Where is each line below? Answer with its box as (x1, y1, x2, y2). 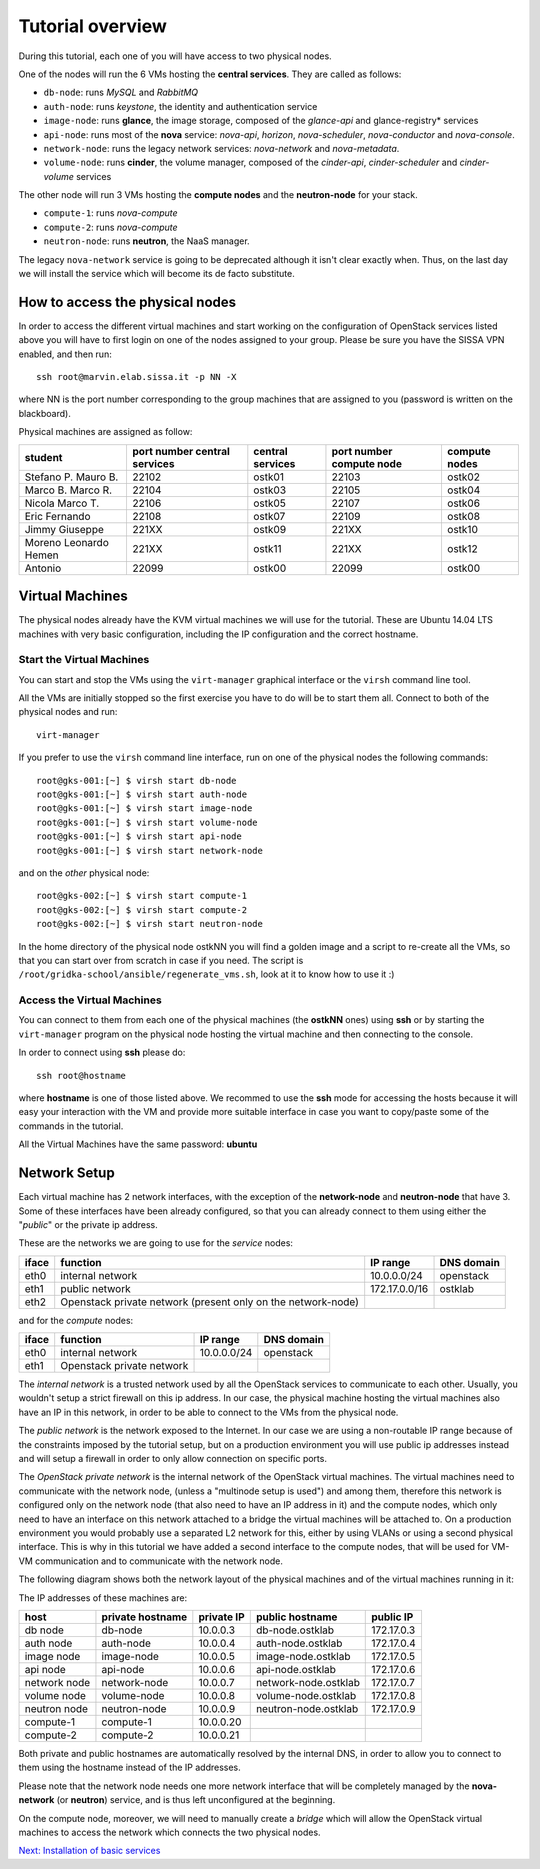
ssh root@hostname (36, 1070, 127, 1081)
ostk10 (446, 522, 479, 536)
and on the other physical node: (18, 867, 150, 879)
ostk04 (446, 483, 481, 497)
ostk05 (253, 496, 287, 510)
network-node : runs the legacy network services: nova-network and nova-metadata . (43, 142, 400, 154)
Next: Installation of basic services (18, 1845, 161, 1857)
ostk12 (446, 541, 479, 555)
